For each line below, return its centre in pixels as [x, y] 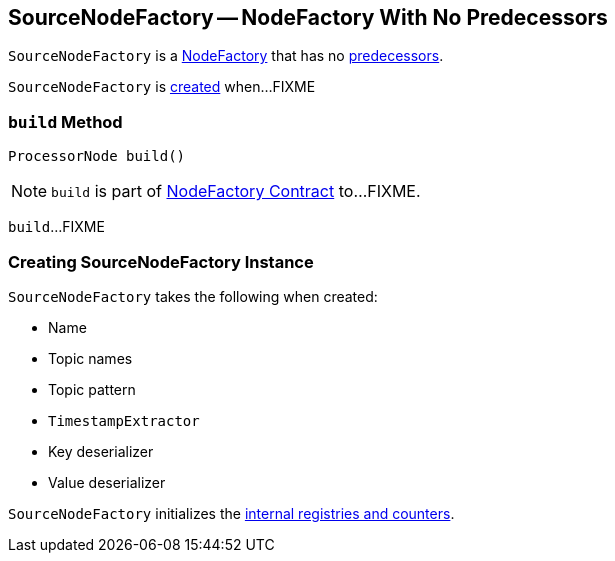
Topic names [90, 358]
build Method [65, 121]
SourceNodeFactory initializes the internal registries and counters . [231, 513]
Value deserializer [107, 482]
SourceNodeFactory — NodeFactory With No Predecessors [308, 17]
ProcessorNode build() [97, 156]
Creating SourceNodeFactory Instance [161, 261]
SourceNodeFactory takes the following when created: [193, 296]
